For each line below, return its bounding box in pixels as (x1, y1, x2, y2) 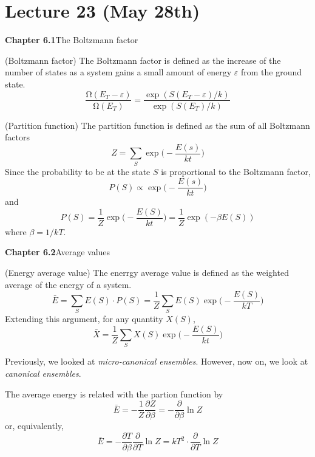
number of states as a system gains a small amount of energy (5, 66, 232, 78)
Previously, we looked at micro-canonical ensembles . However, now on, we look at (5, 355, 308, 368)
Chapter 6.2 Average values (5, 246, 110, 258)
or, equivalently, (5, 419, 64, 432)
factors (5, 131, 30, 143)
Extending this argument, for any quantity (5, 312, 163, 325)
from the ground (240, 66, 302, 78)
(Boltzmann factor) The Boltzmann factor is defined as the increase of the (5, 53, 281, 66)
